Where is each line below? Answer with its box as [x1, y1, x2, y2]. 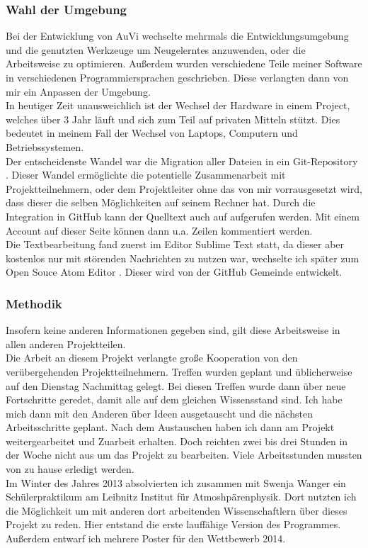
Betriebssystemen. [6, 139, 84, 154]
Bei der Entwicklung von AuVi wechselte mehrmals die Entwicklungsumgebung [6, 28, 349, 43]
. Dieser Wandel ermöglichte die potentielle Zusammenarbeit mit [6, 167, 286, 182]
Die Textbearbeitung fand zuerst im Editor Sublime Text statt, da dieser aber [6, 237, 345, 252]
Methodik [6, 294, 62, 312]
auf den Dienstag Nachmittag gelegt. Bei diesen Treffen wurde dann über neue [6, 378, 346, 393]
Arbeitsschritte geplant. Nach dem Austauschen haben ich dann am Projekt [6, 420, 335, 435]
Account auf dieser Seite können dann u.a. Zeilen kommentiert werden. [6, 223, 313, 237]
